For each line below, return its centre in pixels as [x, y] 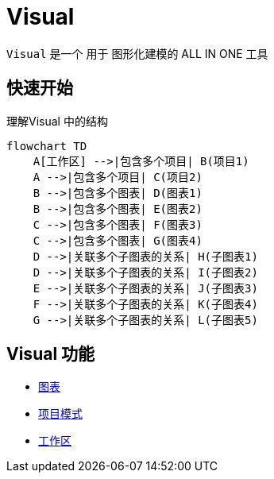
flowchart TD [47, 146]
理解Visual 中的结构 [57, 121]
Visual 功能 [51, 354]
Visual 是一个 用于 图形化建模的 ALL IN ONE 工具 [137, 53]
